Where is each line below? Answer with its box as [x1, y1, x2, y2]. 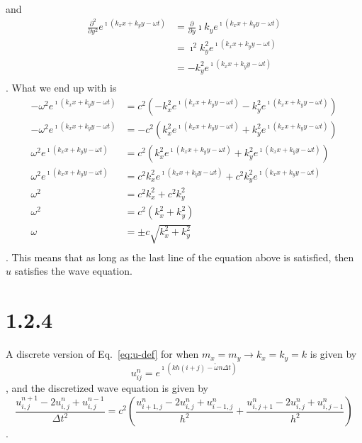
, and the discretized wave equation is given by [6, 381, 209, 395]
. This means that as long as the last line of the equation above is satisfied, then [6, 249, 354, 264]
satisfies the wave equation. [14, 263, 132, 278]
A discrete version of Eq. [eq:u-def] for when [6, 346, 199, 361]
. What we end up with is [6, 80, 117, 95]
